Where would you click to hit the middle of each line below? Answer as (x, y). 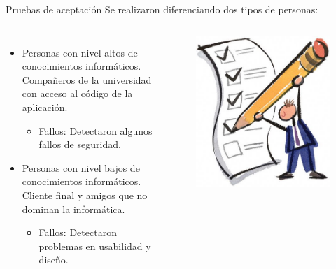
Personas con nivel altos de (80, 52)
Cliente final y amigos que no (85, 195)
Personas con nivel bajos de (81, 167)
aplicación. (45, 107)
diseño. (54, 260)
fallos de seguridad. (80, 144)
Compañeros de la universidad (87, 79)
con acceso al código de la (77, 93)
